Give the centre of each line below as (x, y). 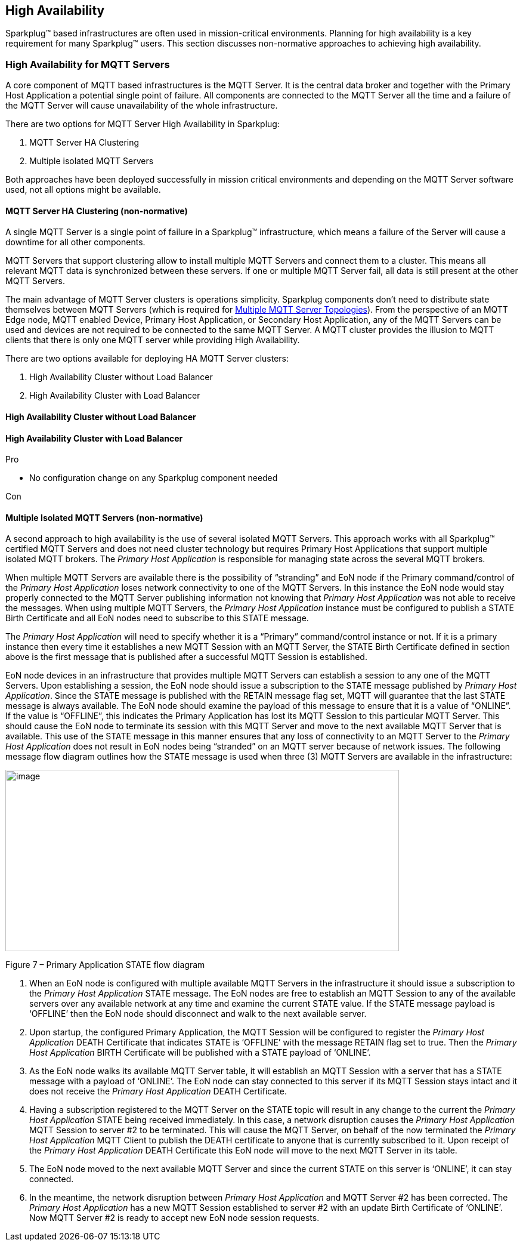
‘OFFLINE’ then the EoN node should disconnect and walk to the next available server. (198, 1014)
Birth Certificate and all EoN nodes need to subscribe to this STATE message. (157, 618)
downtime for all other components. (75, 242)
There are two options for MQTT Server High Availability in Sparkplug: (143, 124)
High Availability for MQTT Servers (88, 64)
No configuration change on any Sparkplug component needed (154, 478)
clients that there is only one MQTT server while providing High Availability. (153, 340)
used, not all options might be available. (83, 190)
